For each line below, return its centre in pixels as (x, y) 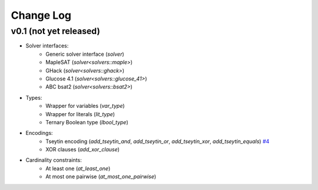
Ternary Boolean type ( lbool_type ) (87, 122)
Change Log (41, 15)
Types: (34, 97)
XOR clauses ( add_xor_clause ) (83, 150)
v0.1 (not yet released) (55, 31)
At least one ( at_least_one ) (78, 168)
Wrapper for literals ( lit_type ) (80, 114)
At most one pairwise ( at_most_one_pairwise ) (101, 177)
